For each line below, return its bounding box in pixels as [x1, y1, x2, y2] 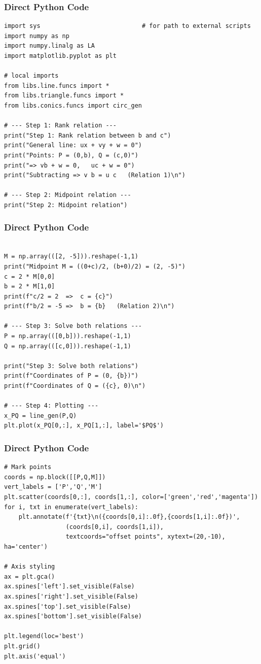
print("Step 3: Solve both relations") [4, 362, 138, 370]
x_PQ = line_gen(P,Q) [4, 412, 77, 419]
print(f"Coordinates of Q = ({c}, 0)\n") [4, 382, 146, 390]
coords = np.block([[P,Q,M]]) [4, 473, 106, 481]
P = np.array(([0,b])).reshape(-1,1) [4, 333, 131, 340]
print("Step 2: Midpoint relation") [4, 201, 128, 209]
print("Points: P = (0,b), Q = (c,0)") [4, 151, 138, 159]
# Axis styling [4, 563, 55, 571]
